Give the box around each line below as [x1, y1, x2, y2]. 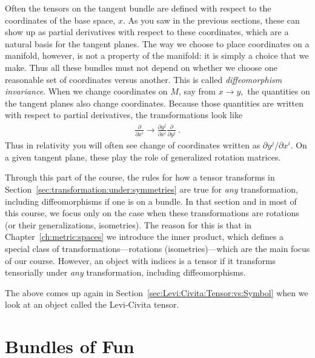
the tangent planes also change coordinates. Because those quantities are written [5, 96, 304, 109]
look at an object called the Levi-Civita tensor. [5, 298, 179, 311]
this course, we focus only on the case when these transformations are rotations [5, 207, 299, 219]
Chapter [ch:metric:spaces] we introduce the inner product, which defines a [5, 230, 284, 243]
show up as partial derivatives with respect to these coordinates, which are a [5, 25, 289, 38]
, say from [178, 85, 216, 98]
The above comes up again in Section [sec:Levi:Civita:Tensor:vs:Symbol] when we [5, 286, 308, 299]
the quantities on [247, 85, 310, 98]
